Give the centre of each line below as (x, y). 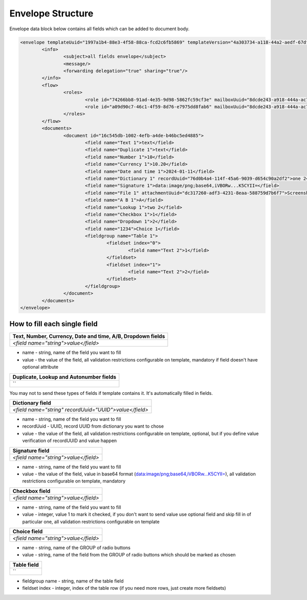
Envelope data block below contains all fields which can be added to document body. (100, 29)
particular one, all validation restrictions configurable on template (91, 522)
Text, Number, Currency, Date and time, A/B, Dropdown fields (89, 336)
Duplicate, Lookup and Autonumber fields (64, 377)
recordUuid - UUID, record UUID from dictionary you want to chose (93, 426)
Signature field (31, 450)
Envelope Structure (51, 13)
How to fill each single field (53, 324)
